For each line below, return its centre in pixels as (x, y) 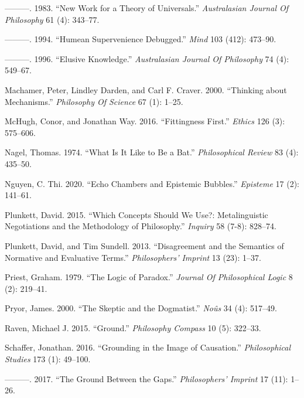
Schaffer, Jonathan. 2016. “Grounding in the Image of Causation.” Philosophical (148, 347)
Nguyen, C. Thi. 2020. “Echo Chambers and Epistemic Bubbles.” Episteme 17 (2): (152, 183)
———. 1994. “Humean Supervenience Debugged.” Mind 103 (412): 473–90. (141, 39)
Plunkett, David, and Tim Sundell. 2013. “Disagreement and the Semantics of (144, 245)
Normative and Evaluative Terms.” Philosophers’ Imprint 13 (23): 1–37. (133, 257)
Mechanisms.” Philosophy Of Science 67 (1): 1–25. (94, 101)
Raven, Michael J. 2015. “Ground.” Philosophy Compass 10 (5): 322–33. (133, 327)
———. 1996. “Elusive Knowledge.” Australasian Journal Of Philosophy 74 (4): (147, 58)
